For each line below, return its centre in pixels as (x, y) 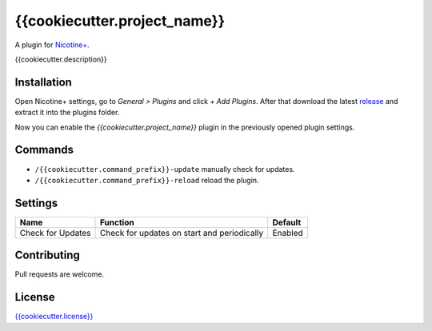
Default (287, 222)
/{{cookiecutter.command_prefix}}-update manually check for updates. (165, 169)
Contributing (47, 255)
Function (118, 222)
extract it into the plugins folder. (67, 113)
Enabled (288, 233)
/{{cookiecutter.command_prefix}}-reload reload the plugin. (147, 180)
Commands (44, 150)
